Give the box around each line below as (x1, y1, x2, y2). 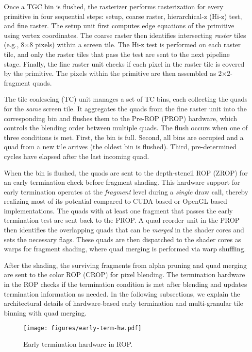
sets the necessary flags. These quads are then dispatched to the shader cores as (4, 234, 241, 244)
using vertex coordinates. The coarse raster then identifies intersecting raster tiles (4, 30, 246, 40)
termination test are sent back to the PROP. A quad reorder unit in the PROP (4, 215, 240, 225)
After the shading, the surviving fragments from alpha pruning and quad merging (4, 260, 247, 270)
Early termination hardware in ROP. (23, 339, 133, 349)
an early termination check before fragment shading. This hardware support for (4, 177, 240, 187)
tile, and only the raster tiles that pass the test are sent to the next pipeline (4, 49, 230, 59)
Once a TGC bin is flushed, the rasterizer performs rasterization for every (4, 1, 223, 11)
